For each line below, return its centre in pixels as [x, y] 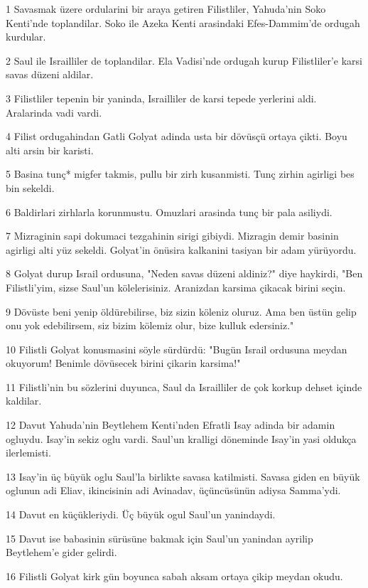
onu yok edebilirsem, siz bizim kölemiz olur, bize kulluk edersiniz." [150, 325]
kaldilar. [24, 401]
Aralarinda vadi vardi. [54, 112]
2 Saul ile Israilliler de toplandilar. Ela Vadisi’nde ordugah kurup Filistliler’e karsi [184, 60]
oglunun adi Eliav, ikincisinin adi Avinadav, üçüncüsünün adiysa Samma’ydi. [173, 490]
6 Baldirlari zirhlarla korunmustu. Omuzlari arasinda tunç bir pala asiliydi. [169, 212]
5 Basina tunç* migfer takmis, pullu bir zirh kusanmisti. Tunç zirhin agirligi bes [180, 174]
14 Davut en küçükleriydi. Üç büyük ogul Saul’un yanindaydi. [141, 514]
